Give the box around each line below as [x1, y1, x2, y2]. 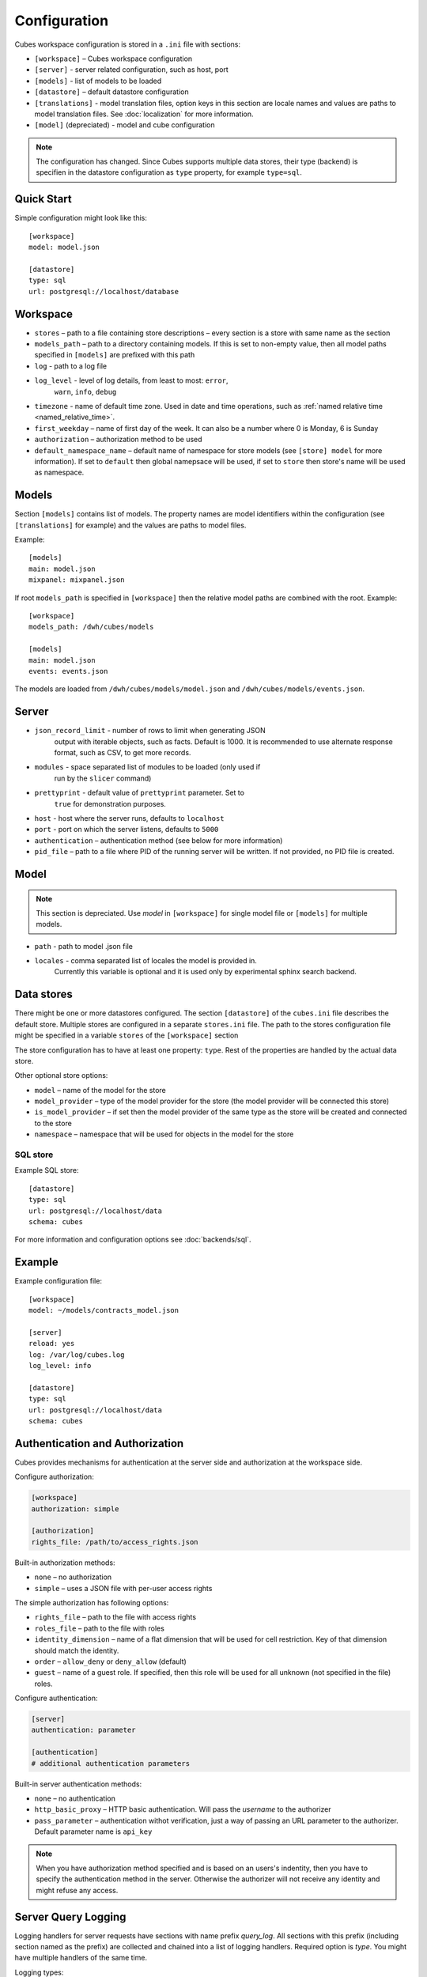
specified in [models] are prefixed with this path [34, 350, 195, 360]
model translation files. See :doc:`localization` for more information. [34, 109, 254, 119]
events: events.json [28, 667, 108, 675]
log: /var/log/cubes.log [28, 1350, 125, 1359]
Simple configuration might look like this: [14, 214, 148, 223]
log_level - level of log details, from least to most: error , [34, 376, 229, 385]
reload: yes [28, 1339, 75, 1348]
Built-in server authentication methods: [14, 1779, 142, 1789]
